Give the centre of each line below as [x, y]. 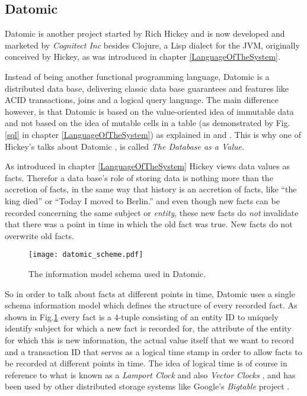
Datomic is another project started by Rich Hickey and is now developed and [145, 33]
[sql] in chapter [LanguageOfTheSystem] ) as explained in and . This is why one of [153, 134]
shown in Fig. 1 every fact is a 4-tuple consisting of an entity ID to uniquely [142, 316]
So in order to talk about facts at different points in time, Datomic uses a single [150, 293]
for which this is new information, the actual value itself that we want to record [150, 339]
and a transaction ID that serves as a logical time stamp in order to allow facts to [153, 351]
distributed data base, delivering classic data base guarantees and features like [147, 88]
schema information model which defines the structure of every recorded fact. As [151, 305]
